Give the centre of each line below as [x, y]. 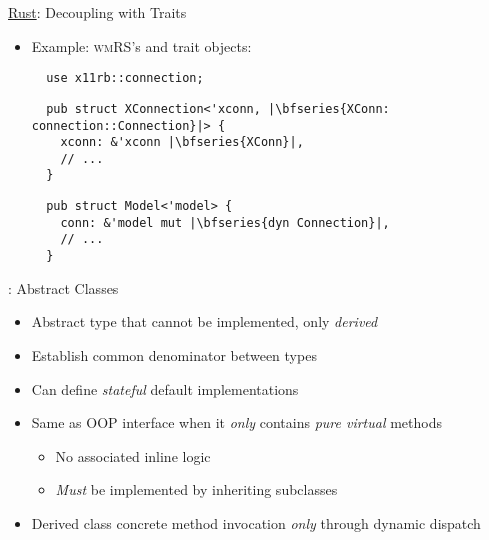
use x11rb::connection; [125, 78]
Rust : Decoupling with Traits [97, 12]
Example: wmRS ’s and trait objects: [141, 45]
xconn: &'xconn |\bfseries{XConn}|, [182, 142]
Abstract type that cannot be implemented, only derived [204, 321]
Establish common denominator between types [174, 354]
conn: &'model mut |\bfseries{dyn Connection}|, [225, 222]
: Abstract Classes [63, 287]
